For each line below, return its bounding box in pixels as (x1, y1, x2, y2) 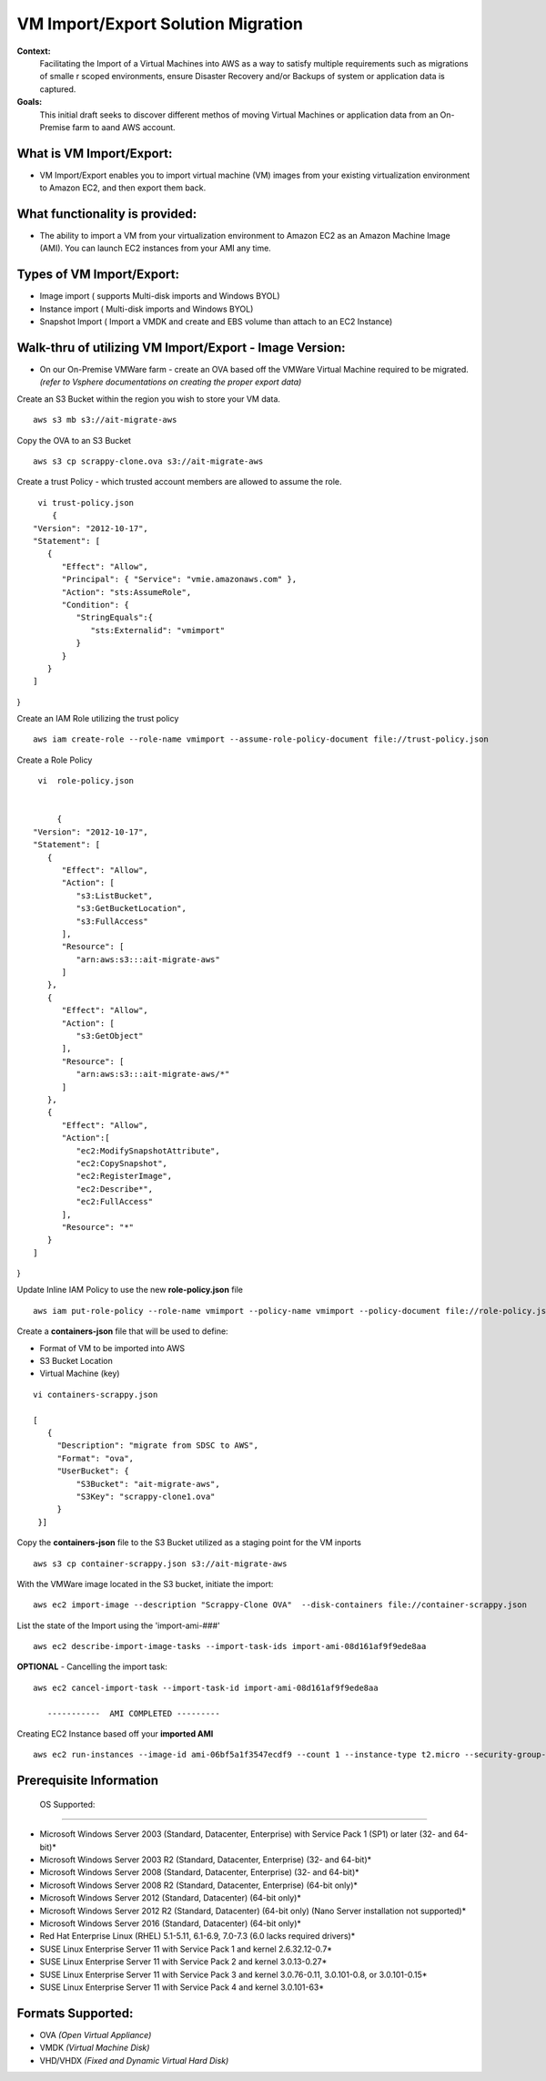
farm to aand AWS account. (72, 121, 177, 132)
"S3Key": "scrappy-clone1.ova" (76, 1491, 216, 1502)
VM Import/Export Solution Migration (16, 14, 304, 34)
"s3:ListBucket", (76, 890, 154, 901)
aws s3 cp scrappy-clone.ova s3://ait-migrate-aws (33, 456, 264, 466)
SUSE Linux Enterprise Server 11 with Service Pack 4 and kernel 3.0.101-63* (39, 1982, 325, 1993)
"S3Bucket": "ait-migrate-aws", (76, 1479, 220, 1489)
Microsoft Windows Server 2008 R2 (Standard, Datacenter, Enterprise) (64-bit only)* (39, 1880, 359, 1891)
